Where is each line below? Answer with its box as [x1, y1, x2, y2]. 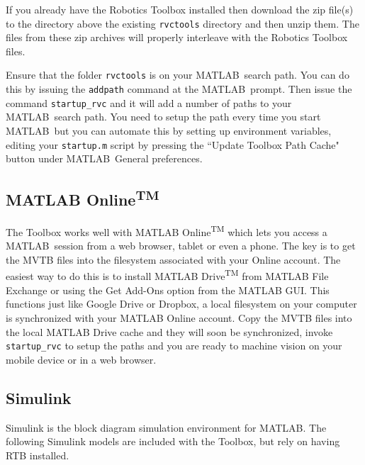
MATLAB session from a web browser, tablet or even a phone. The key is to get [6, 238, 356, 253]
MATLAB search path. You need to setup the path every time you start [6, 109, 321, 124]
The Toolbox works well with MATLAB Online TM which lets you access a [6, 223, 327, 239]
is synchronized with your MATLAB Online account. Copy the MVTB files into [6, 310, 352, 325]
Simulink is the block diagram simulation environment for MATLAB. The [6, 420, 327, 435]
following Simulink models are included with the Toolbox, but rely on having [6, 434, 340, 449]
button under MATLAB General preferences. [6, 151, 203, 166]
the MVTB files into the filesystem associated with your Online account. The [6, 252, 341, 267]
